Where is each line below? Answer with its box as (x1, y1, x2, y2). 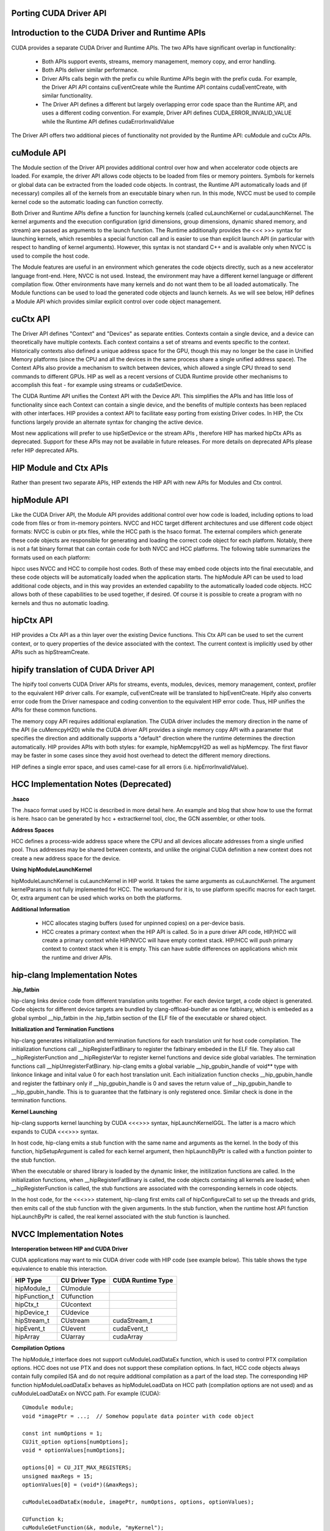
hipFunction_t (15, 1292, 54, 1301)
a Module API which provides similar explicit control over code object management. (11, 298, 222, 305)
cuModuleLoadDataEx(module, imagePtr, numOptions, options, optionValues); (22, 1498, 254, 1505)
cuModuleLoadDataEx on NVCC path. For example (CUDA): (11, 1390, 161, 1397)
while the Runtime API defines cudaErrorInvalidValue (42, 118, 174, 125)
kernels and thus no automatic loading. (11, 599, 109, 606)
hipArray (15, 1333, 40, 1341)
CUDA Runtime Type (112, 1276, 174, 1285)
